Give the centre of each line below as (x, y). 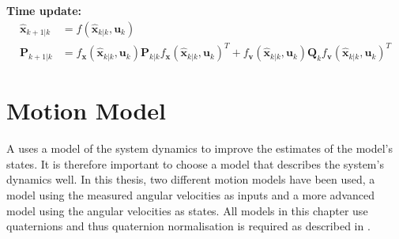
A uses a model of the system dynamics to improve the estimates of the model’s (200, 148)
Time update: (44, 10)
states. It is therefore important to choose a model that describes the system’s (195, 163)
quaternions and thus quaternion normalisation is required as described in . (188, 226)
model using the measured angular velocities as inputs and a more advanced (190, 195)
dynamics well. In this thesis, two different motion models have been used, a (191, 179)
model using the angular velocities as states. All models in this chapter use (187, 210)
